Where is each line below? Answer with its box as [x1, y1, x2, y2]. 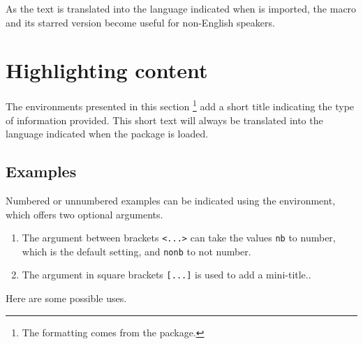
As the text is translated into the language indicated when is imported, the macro [6, 1, 357, 15]
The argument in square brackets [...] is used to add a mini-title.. [22, 267, 311, 282]
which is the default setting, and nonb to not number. [22, 244, 251, 258]
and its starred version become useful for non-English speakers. [6, 15, 275, 29]
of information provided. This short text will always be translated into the [6, 112, 323, 127]
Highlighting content [6, 56, 208, 84]
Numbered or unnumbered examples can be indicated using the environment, [6, 193, 336, 207]
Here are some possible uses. [6, 291, 127, 306]
